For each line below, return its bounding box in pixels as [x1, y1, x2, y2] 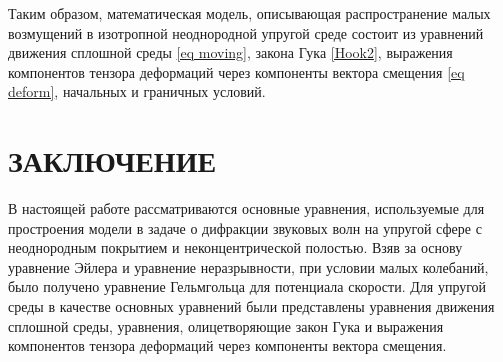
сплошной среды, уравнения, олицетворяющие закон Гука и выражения [8, 315, 444, 336]
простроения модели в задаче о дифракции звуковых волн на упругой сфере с [8, 217, 482, 238]
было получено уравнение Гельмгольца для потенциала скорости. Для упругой [8, 276, 487, 297]
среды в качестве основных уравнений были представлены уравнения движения [8, 296, 495, 317]
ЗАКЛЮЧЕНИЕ [8, 140, 217, 181]
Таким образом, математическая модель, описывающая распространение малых [8, 3, 491, 23]
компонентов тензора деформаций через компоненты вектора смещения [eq [8, 61, 465, 82]
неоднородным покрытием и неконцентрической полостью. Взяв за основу [8, 237, 463, 258]
